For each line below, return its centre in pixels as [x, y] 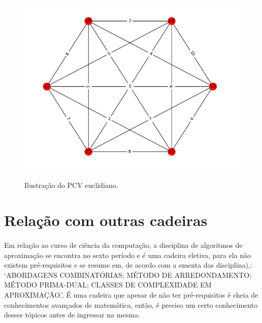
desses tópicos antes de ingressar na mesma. [72, 315]
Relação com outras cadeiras [106, 220]
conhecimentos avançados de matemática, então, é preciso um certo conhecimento [131, 304]
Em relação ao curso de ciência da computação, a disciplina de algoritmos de [123, 245]
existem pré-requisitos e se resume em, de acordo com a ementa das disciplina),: [128, 265]
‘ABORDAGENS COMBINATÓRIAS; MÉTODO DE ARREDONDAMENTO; [128, 274]
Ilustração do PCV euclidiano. [71, 185]
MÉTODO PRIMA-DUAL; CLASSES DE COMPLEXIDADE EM [108, 285]
